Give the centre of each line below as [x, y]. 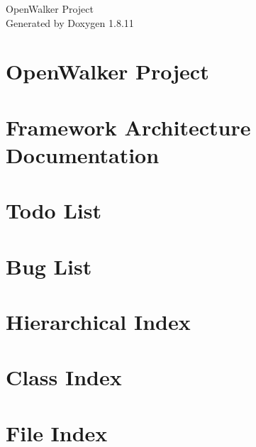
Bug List [49, 266]
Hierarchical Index [98, 322]
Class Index [64, 377]
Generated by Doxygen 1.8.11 [70, 22]
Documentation [83, 154]
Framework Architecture [128, 127]
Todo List [54, 210]
